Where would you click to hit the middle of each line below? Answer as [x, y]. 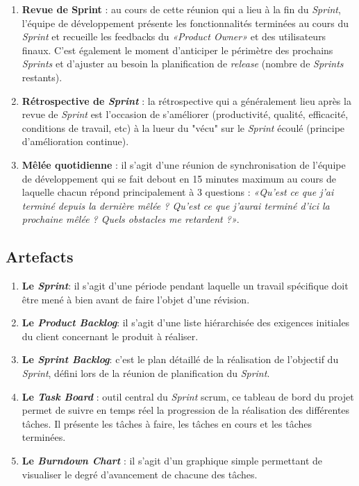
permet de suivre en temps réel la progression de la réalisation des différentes [186, 410]
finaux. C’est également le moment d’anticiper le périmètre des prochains [177, 50]
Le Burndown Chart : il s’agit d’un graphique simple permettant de [172, 461]
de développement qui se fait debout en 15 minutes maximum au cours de [179, 178]
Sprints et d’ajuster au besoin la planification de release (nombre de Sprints [183, 64]
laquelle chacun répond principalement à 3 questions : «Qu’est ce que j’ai [178, 192]
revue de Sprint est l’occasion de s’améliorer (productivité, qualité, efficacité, [185, 114]
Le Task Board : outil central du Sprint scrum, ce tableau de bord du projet [188, 396]
